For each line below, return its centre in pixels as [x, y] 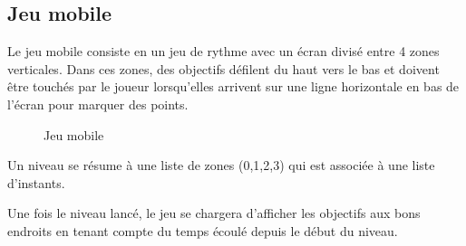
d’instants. [36, 182]
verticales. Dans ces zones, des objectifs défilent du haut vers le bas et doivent [223, 68]
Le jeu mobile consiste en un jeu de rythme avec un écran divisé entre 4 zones [223, 51]
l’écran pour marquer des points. [98, 104]
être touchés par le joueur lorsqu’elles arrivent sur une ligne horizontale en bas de [233, 86]
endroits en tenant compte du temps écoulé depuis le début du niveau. [203, 230]
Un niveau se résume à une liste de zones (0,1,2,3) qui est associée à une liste [221, 165]
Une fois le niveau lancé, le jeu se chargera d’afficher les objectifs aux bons [214, 213]
